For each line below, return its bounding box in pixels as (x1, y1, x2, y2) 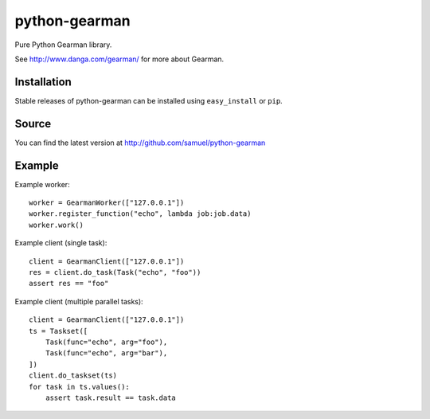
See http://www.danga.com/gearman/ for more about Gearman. (14, 54, 225, 64)
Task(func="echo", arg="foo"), (45, 337, 168, 347)
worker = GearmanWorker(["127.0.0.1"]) (29, 198, 185, 207)
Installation (14, 75, 72, 88)
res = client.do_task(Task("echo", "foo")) (29, 268, 201, 276)
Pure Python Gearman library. (14, 40, 112, 49)
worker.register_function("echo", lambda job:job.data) (29, 209, 252, 218)
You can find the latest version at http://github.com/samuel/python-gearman (14, 138, 266, 147)
